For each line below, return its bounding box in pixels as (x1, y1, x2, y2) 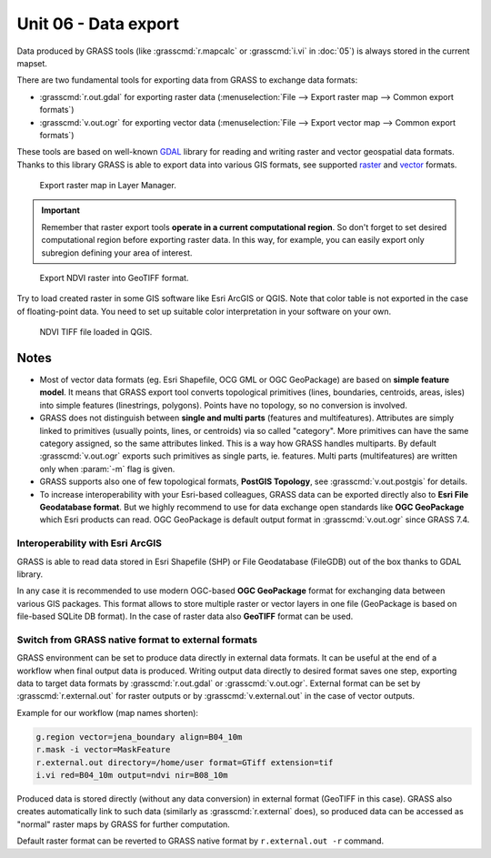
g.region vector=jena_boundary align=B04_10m (35, 732, 243, 742)
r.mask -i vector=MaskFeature (35, 744, 171, 755)
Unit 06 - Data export (16, 14, 179, 34)
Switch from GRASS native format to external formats (16, 633, 258, 646)
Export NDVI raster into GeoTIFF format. (39, 273, 189, 284)
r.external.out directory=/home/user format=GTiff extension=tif (35, 757, 334, 768)
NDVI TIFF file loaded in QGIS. (39, 327, 153, 338)
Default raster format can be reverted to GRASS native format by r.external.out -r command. (16, 835, 385, 846)
